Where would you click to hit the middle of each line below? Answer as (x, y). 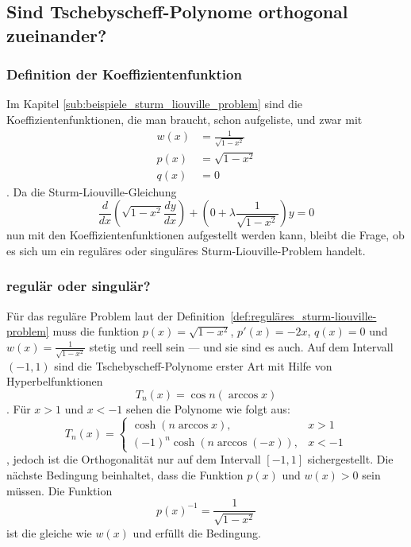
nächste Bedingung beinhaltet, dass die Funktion (125, 475)
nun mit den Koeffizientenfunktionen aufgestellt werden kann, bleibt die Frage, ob (205, 235)
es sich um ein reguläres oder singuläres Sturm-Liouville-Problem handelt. (186, 250)
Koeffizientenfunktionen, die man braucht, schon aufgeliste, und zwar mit (184, 119)
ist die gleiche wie (49, 532)
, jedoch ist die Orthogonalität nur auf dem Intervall (134, 459)
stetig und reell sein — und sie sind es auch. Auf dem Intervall (241, 346)
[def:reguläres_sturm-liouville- (303, 315)
